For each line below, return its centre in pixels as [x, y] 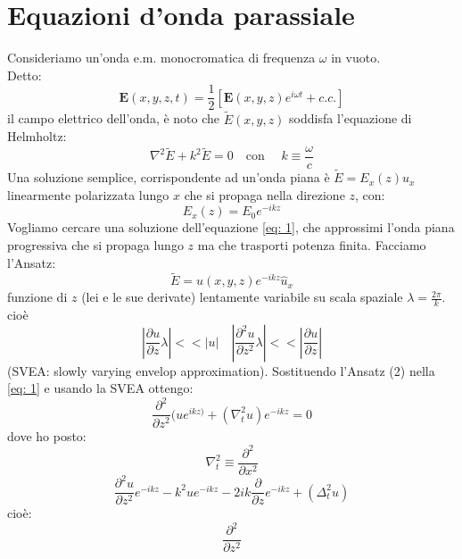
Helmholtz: [37, 136]
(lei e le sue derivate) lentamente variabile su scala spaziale [242, 297]
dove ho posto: [47, 435]
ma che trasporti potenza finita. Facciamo [312, 244]
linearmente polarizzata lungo [88, 194]
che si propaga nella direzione [264, 194]
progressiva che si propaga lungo [95, 244]
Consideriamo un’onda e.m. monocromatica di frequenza [161, 58]
